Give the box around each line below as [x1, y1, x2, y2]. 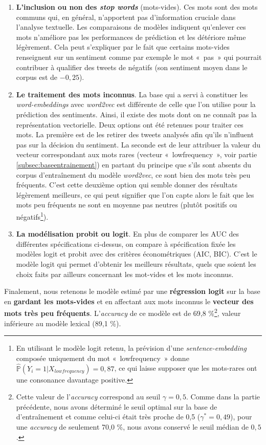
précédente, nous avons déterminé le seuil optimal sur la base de [16, 401, 217, 412]
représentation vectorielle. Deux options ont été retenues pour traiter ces [16, 119, 243, 130]
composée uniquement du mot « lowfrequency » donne [16, 352, 189, 363]
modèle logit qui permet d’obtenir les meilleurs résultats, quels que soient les [16, 258, 256, 269]
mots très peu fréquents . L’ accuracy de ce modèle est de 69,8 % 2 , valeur [4, 306, 241, 318]
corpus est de [16, 72, 58, 82]
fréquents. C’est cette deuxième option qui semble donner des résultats [16, 179, 238, 190]
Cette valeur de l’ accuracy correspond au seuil [16, 391, 161, 402]
